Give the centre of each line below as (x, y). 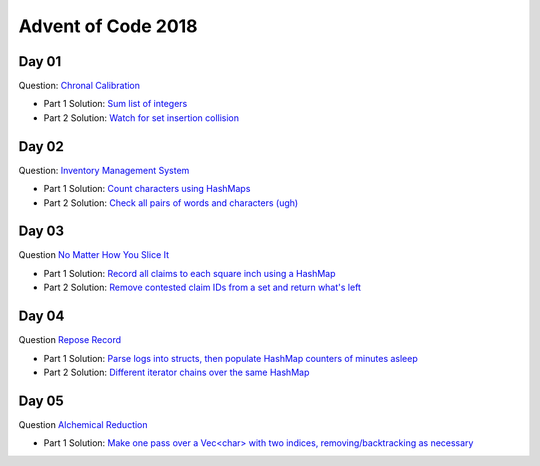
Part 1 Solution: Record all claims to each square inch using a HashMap (189, 273)
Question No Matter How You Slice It (94, 255)
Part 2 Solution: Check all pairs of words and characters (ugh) (171, 202)
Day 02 (41, 146)
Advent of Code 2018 (108, 26)
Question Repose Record (70, 340)
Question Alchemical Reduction (83, 424)
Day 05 (41, 400)
